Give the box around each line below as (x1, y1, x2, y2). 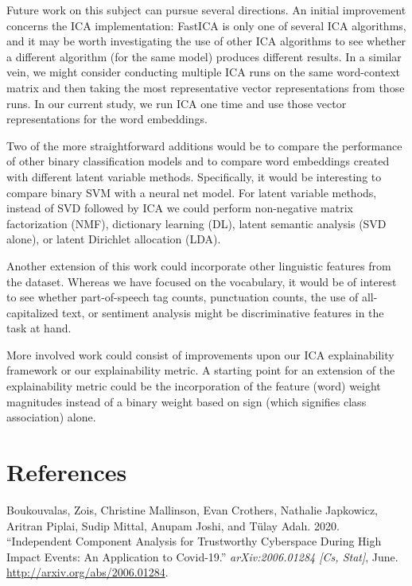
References (6, 456, 127, 488)
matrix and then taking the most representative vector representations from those (6, 79, 405, 95)
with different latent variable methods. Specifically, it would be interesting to (6, 168, 382, 184)
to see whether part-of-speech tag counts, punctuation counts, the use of (6, 289, 359, 305)
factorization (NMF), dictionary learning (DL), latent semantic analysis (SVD (6, 215, 387, 231)
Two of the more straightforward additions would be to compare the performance (6, 137, 402, 153)
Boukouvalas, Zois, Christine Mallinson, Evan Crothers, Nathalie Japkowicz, (6, 501, 378, 518)
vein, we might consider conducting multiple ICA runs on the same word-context (6, 64, 400, 80)
